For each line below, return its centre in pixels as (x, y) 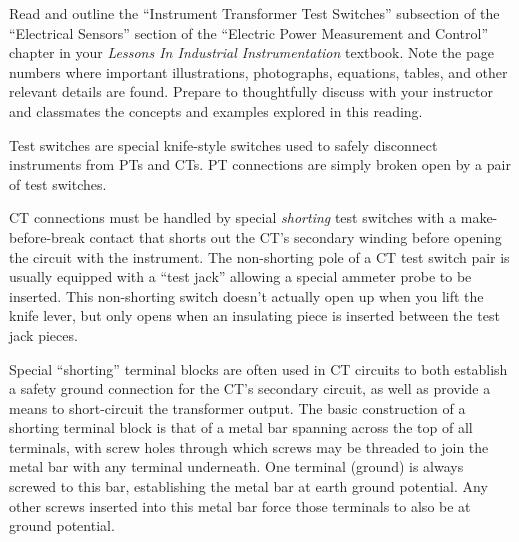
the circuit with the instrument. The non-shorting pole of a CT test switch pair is (259, 256)
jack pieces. (43, 334)
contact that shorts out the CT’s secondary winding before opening (295, 236)
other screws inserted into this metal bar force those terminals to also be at (240, 505)
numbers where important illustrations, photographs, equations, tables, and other (258, 71)
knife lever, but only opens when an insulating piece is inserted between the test (254, 315)
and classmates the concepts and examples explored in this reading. (216, 110)
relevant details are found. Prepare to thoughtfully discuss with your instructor (251, 91)
